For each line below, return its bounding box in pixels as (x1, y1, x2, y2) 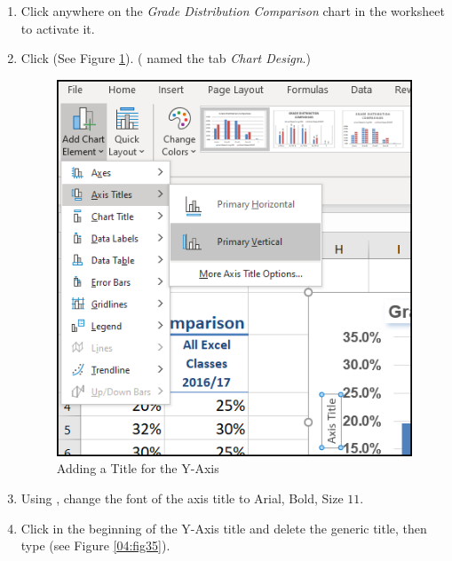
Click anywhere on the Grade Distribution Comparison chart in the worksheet (20, 2, 445, 20)
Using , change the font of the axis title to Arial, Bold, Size (20, 488, 344, 507)
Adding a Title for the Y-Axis (56, 459, 219, 478)
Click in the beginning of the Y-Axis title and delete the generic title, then (20, 518, 427, 537)
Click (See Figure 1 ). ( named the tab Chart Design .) (20, 49, 311, 67)
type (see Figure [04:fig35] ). (20, 536, 170, 555)
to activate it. (20, 19, 95, 37)
